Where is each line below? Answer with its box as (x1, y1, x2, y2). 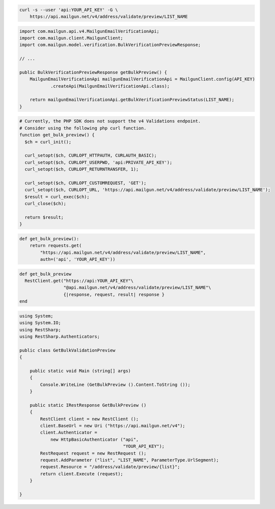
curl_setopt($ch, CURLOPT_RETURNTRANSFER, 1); (25, 167, 139, 172)
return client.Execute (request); (40, 471, 123, 477)
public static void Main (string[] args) (29, 368, 131, 374)
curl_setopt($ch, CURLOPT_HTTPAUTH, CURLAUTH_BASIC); (25, 153, 157, 158)
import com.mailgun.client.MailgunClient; (19, 35, 123, 41)
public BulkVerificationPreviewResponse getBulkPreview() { (19, 69, 167, 75)
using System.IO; (19, 320, 61, 326)
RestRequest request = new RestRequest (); (40, 450, 147, 456)
